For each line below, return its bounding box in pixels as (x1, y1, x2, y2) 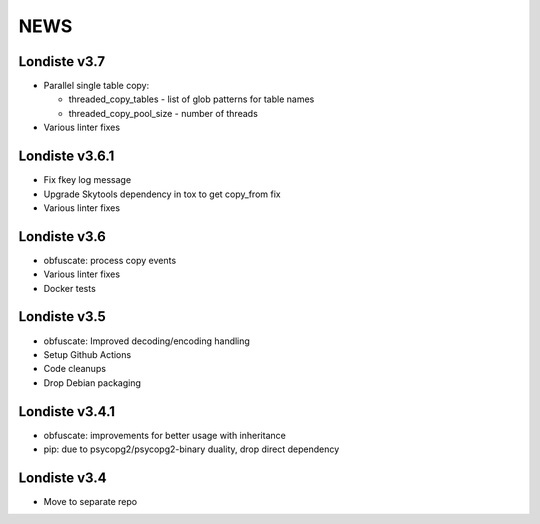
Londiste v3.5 (18, 308, 107, 325)
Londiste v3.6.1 (18, 148, 115, 165)
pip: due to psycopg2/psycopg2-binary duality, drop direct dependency (43, 443, 340, 455)
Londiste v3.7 (18, 53, 105, 70)
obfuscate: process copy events (43, 254, 177, 266)
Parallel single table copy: (43, 80, 150, 92)
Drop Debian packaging (43, 376, 142, 389)
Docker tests (43, 282, 97, 294)
